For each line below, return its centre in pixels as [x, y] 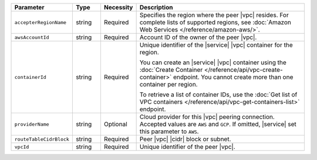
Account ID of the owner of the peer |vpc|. [198, 37]
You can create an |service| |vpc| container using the [213, 62]
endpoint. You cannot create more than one [233, 77]
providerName [32, 124]
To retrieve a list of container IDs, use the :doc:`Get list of [218, 95]
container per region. [168, 84]
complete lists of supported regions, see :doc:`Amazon [215, 22]
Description [156, 7]
